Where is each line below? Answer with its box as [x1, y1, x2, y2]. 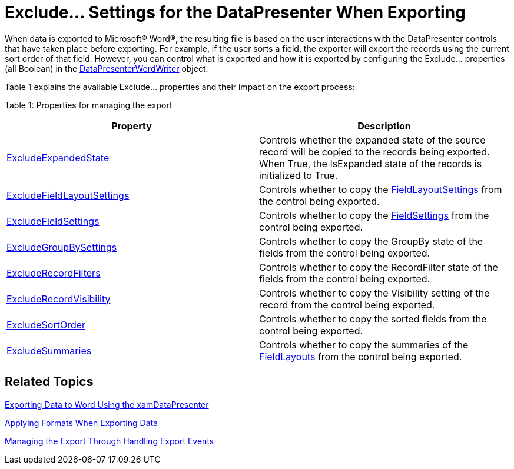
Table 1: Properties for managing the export [5, 99, 173, 110]
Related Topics [5, 374, 94, 390]
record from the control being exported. [259, 298, 435, 311]
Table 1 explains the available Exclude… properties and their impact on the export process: [5, 81, 355, 92]
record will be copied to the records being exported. [259, 145, 490, 158]
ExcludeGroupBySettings [6, 241, 117, 253]
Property [111, 119, 152, 132]
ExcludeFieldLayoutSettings [6, 189, 130, 201]
